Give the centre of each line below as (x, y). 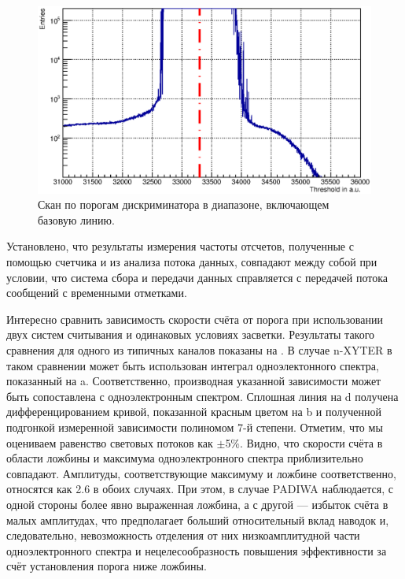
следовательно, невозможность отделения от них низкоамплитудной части (183, 535)
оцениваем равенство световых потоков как (110, 442)
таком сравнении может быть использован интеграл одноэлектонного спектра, (193, 365)
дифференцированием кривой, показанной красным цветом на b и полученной (194, 412)
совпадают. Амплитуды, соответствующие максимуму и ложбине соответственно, (201, 473)
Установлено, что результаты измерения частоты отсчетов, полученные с (180, 246)
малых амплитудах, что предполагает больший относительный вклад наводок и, (198, 520)
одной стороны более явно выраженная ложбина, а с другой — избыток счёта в (197, 504)
